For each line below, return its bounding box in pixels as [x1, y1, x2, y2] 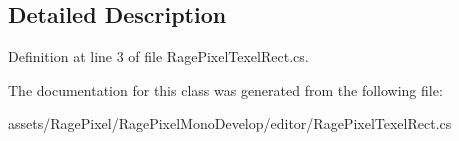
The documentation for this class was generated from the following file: [8, 79, 443, 100]
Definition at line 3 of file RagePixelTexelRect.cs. [8, 46, 309, 67]
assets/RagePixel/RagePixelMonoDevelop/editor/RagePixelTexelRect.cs [8, 113, 452, 134]
